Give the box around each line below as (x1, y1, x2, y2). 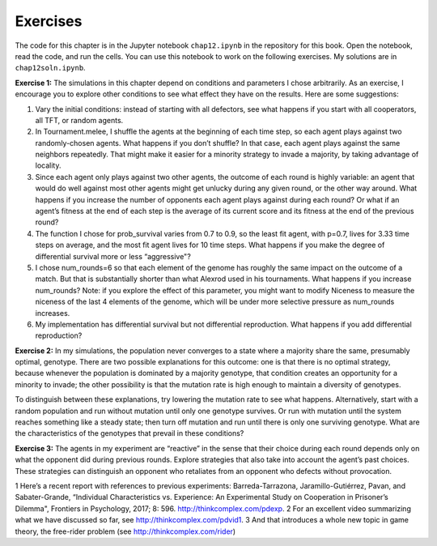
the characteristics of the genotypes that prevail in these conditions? (15, 429, 244, 438)
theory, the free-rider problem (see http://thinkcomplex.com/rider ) (15, 527, 236, 536)
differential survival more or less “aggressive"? (35, 251, 192, 261)
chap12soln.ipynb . (15, 63, 86, 73)
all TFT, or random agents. (35, 115, 124, 125)
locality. (35, 160, 62, 170)
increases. (35, 308, 70, 318)
